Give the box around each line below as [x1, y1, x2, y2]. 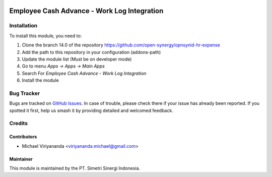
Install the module [22, 77, 59, 83]
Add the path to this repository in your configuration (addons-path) [22, 49, 161, 55]
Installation [9, 22, 38, 29]
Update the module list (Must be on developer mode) [22, 56, 132, 62]
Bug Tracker [9, 90, 40, 97]
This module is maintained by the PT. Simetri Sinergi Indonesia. [9, 165, 141, 171]
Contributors [9, 134, 37, 140]
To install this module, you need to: [9, 33, 82, 39]
